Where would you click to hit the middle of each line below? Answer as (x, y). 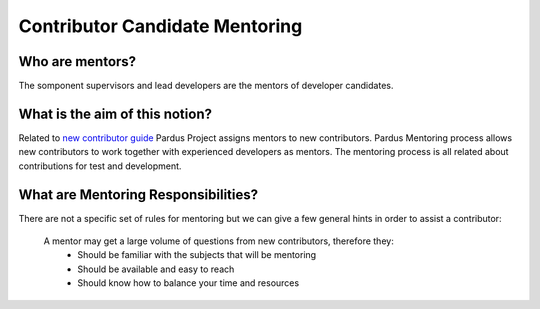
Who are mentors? (77, 61)
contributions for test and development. (100, 166)
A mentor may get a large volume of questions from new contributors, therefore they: (218, 241)
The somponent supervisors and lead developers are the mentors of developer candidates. (206, 86)
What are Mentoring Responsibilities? (138, 194)
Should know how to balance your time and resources (188, 283)
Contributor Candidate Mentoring (160, 26)
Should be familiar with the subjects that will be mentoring (197, 255)
